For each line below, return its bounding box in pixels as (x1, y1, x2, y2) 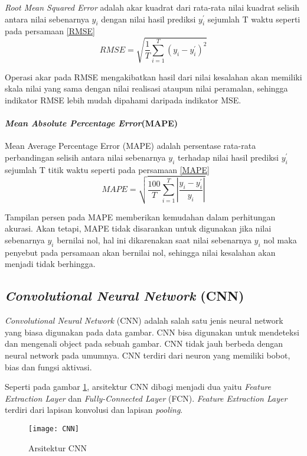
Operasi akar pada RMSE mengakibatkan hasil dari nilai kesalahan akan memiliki (5, 70, 302, 83)
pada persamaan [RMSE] (5, 25, 95, 37)
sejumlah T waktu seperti (207, 12, 301, 25)
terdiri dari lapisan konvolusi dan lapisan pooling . (5, 403, 183, 416)
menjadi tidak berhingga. (5, 258, 96, 270)
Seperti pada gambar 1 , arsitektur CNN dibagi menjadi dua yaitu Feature (5, 380, 272, 393)
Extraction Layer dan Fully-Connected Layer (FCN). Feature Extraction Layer (5, 392, 288, 404)
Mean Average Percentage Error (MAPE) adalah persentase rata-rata (5, 139, 256, 152)
